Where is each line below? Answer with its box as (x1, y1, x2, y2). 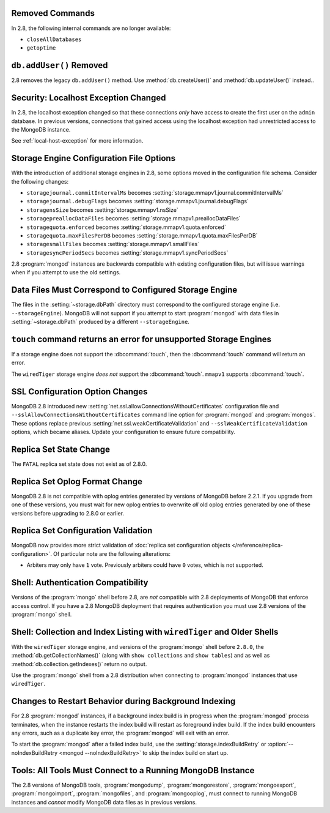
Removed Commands (11, 8, 95, 18)
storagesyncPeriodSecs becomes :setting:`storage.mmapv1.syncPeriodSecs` (26, 249, 229, 257)
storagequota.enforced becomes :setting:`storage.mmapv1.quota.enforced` (26, 223, 226, 231)
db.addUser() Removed (11, 60, 108, 70)
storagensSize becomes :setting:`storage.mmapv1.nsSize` (26, 206, 178, 214)
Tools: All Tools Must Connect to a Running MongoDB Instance (11, 765, 255, 776)
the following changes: (11, 178, 69, 185)
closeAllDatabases (26, 36, 82, 43)
